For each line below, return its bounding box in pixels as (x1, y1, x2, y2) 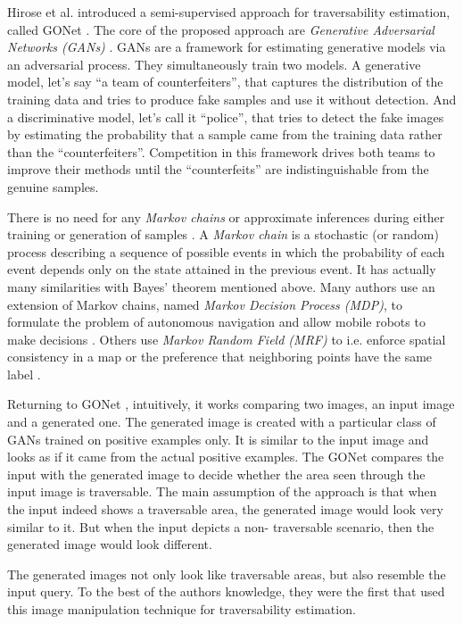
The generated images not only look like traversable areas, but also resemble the (7, 564, 446, 583)
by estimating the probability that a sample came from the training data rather (7, 125, 442, 144)
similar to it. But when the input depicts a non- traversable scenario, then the (7, 517, 434, 536)
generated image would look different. (7, 535, 212, 553)
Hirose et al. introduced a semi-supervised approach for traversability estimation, (7, 3, 451, 21)
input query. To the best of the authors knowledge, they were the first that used (7, 582, 445, 601)
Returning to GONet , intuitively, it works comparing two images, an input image (7, 395, 455, 413)
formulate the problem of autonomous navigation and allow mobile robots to (7, 312, 426, 331)
